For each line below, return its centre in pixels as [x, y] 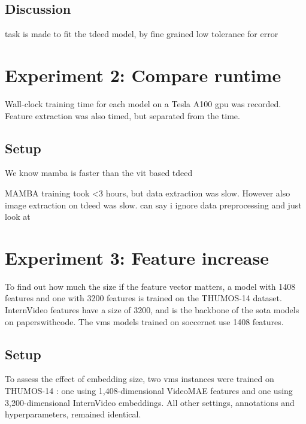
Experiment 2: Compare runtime [143, 75]
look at [18, 216]
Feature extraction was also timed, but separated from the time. [122, 115]
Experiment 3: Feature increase [137, 257]
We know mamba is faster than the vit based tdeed [99, 173]
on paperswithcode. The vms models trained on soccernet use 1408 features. [144, 321]
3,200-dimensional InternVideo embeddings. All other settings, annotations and [150, 402]
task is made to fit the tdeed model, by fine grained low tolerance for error [142, 34]
